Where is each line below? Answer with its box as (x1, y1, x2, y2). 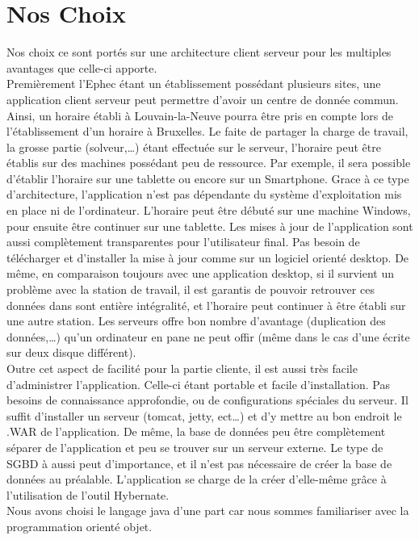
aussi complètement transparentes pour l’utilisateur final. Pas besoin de (6, 233, 360, 250)
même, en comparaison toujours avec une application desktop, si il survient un (6, 265, 395, 282)
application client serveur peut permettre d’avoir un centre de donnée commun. (6, 90, 399, 107)
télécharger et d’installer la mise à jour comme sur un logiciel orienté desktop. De (6, 249, 409, 266)
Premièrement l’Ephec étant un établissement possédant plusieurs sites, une (6, 75, 381, 92)
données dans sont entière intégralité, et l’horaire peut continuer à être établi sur (6, 296, 406, 313)
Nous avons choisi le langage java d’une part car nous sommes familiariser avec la (6, 502, 409, 519)
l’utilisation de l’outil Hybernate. (6, 486, 170, 503)
